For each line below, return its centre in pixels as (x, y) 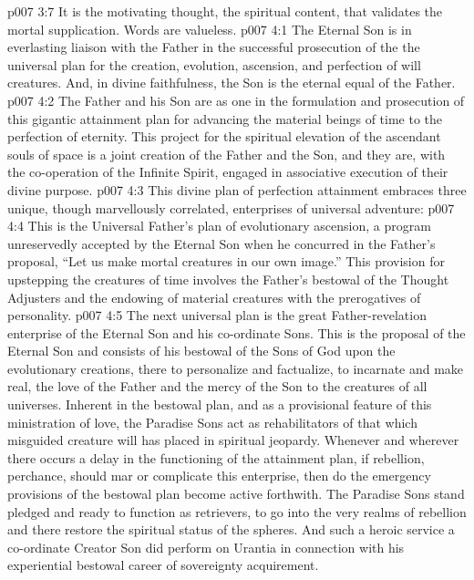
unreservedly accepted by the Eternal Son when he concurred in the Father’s (222, 243)
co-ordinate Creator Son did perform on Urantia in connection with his (206, 547)
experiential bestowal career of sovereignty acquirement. (163, 565)
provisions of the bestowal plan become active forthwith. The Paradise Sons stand (236, 494)
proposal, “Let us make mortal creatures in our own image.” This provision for (226, 261)
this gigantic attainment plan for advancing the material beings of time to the (225, 118)
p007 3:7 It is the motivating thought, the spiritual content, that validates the (225, 11)
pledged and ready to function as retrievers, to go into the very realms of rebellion (237, 511)
